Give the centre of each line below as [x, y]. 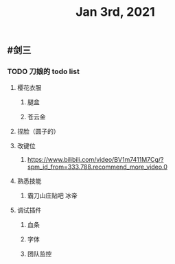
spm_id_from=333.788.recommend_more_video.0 [97, 167]
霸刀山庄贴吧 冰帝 [52, 195]
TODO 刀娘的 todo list [44, 71]
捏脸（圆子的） [38, 132]
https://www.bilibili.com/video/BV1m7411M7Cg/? [95, 160]
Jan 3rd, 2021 [115, 12]
